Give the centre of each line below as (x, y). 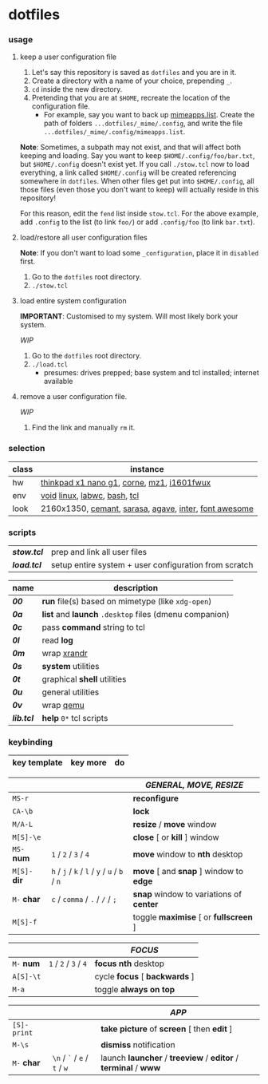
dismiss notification (138, 1045)
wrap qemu (63, 706)
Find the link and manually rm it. (83, 428)
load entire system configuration (73, 301)
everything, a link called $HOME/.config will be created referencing (128, 172)
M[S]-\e (27, 837)
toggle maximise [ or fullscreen (193, 917)
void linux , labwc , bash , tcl (90, 495)
